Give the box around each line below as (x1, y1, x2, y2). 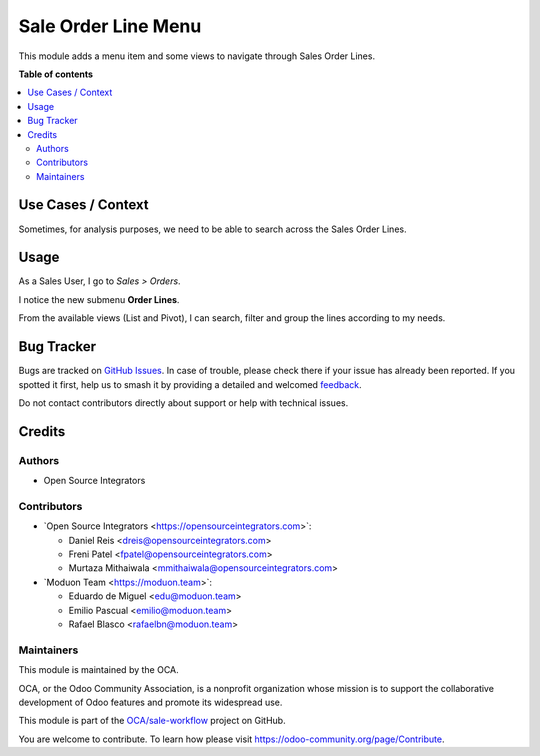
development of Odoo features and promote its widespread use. (18, 696, 283, 708)
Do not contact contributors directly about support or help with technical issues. (18, 396, 349, 409)
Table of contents (18, 68, 94, 80)
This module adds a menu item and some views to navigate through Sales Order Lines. (18, 50, 375, 62)
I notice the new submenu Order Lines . (18, 293, 180, 305)
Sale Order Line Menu (18, 15, 202, 37)
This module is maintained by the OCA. (18, 664, 179, 676)
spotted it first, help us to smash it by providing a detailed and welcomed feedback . (18, 378, 362, 390)
